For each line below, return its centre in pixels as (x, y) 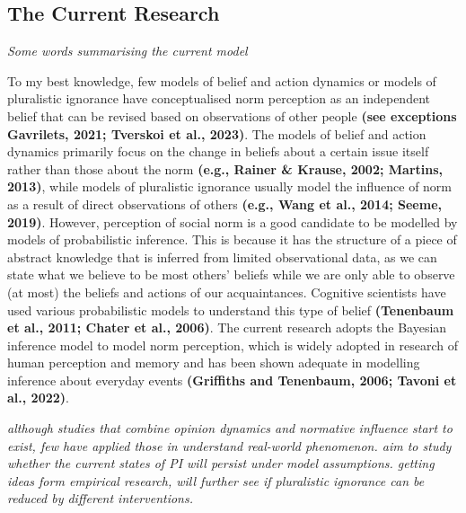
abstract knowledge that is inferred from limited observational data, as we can (222, 256)
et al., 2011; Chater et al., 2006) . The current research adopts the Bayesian (227, 327)
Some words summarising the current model (127, 51)
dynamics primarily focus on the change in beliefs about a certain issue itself (218, 151)
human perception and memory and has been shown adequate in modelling (214, 363)
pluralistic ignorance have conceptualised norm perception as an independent (219, 98)
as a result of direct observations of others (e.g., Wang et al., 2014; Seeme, (224, 203)
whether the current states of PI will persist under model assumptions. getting (221, 463)
